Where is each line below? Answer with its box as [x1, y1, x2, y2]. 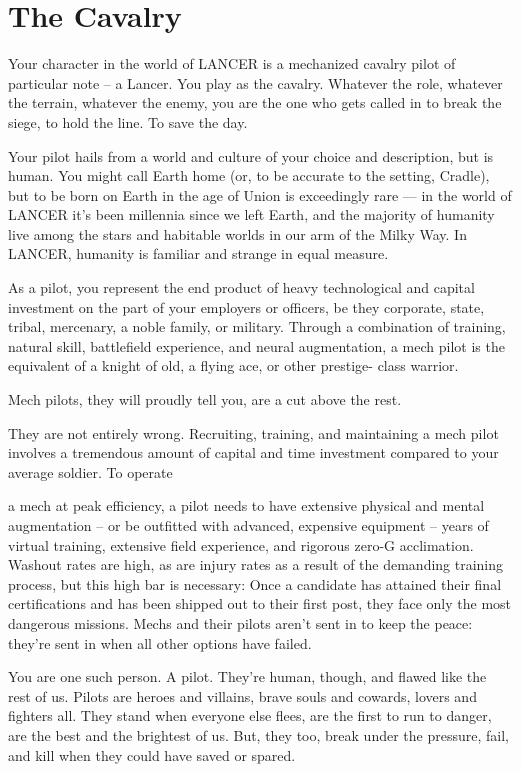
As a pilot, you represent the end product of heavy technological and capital [8, 277, 475, 298]
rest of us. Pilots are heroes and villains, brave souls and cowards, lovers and [8, 685, 477, 706]
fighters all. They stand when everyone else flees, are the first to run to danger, [8, 705, 492, 726]
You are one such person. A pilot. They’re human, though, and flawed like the [8, 666, 487, 687]
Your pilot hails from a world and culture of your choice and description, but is [8, 145, 494, 166]
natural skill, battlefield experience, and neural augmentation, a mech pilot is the [8, 335, 505, 356]
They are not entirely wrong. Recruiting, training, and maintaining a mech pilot [8, 422, 499, 443]
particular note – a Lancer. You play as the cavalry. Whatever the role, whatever [8, 72, 503, 93]
